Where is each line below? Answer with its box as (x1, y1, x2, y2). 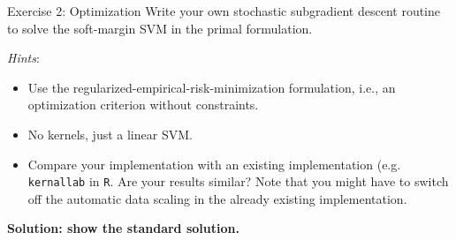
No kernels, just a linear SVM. (27, 124, 193, 143)
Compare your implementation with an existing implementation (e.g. (27, 154, 401, 173)
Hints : (7, 49, 40, 67)
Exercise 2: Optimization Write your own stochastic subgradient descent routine (7, 2, 441, 19)
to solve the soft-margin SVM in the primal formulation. (7, 19, 313, 37)
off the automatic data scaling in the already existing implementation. (27, 189, 407, 207)
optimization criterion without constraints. (27, 95, 259, 114)
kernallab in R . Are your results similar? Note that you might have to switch (27, 172, 449, 191)
